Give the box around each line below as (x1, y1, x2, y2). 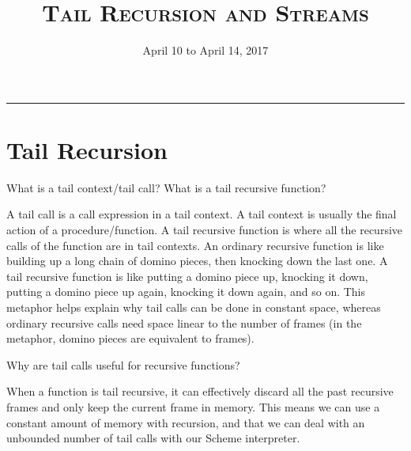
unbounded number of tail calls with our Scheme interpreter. (6, 430, 300, 446)
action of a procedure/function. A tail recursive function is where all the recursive (6, 222, 403, 238)
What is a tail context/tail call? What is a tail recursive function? (6, 179, 326, 195)
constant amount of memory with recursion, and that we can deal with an (6, 414, 365, 430)
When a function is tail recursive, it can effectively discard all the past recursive (6, 383, 394, 400)
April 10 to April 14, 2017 (142, 42, 269, 59)
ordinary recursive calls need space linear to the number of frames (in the (6, 314, 362, 331)
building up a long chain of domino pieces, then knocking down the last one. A (6, 252, 388, 269)
